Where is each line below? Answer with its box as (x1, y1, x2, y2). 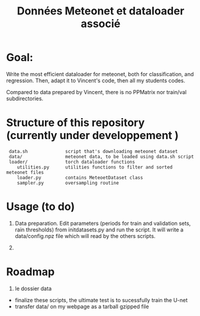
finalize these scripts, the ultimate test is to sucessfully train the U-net (14, 296, 188, 303)
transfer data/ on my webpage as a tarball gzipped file (14, 303, 149, 310)
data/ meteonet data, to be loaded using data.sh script (8, 154, 195, 159)
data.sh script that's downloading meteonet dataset (8, 148, 178, 154)
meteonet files (6, 169, 44, 175)
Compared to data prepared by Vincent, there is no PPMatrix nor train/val (6, 88, 187, 95)
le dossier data (14, 285, 52, 292)
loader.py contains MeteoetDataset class (17, 174, 144, 180)
